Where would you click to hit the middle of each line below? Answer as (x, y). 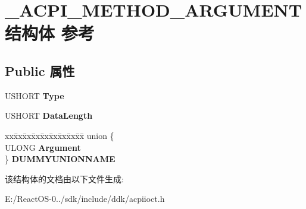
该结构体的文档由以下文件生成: (64, 178)
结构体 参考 (50, 33)
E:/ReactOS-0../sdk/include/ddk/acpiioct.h (85, 199)
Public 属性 (40, 70)
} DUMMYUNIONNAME (60, 159)
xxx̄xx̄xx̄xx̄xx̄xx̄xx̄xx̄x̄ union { (60, 135)
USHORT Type (35, 95)
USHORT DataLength (49, 115)
